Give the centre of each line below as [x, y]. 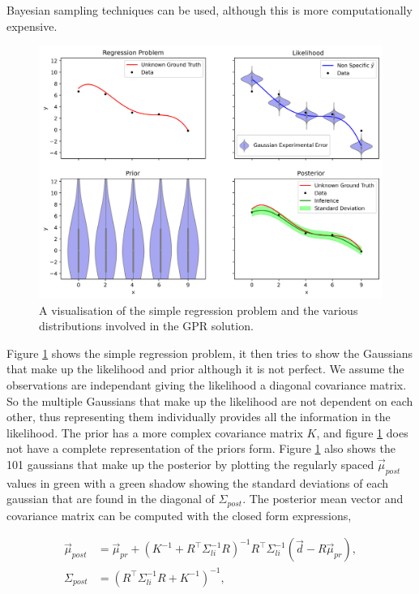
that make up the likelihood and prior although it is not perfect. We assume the [205, 369]
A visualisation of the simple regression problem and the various [199, 310]
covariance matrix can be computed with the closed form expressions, [179, 515]
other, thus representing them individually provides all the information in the [199, 417]
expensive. [32, 26]
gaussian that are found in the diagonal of [111, 499]
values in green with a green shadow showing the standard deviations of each [198, 482]
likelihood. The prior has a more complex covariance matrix [155, 432]
